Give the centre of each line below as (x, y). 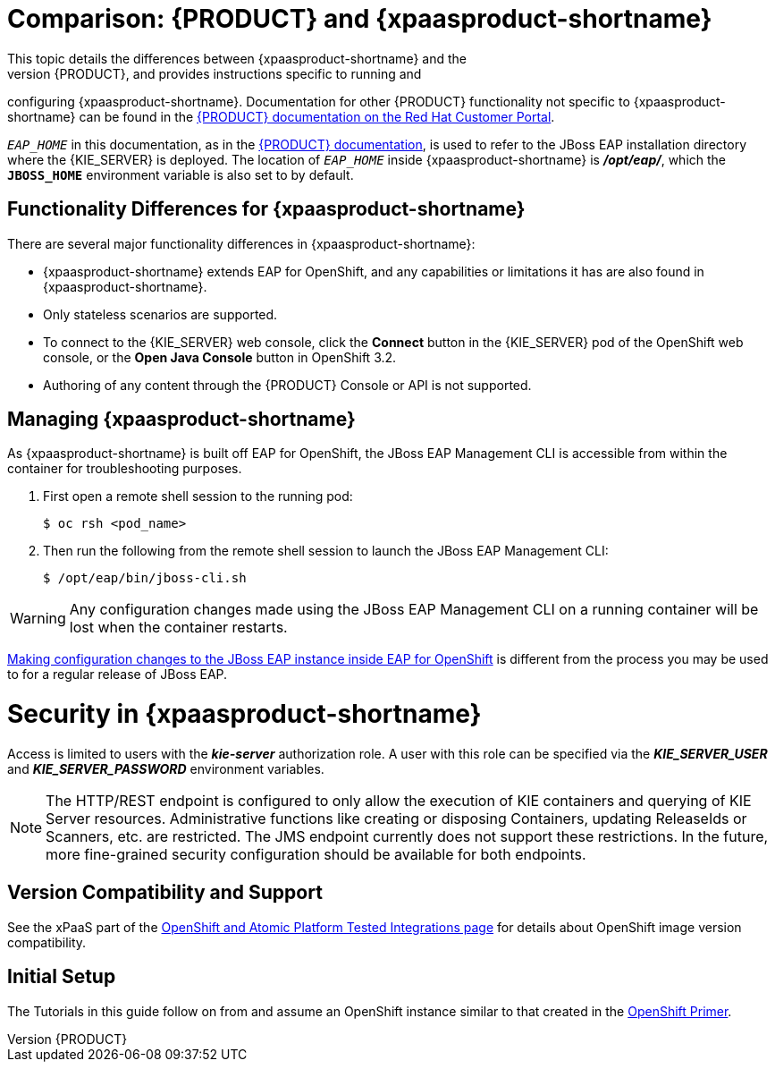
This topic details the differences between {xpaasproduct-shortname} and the (237, 58)
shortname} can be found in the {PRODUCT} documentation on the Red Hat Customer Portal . (281, 116)
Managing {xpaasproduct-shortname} (181, 420)
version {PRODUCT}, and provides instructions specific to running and (215, 73)
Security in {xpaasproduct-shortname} (244, 714)
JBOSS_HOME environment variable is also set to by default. (181, 174)
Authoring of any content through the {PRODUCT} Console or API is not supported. (287, 385)
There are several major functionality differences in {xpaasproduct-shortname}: (241, 243)
